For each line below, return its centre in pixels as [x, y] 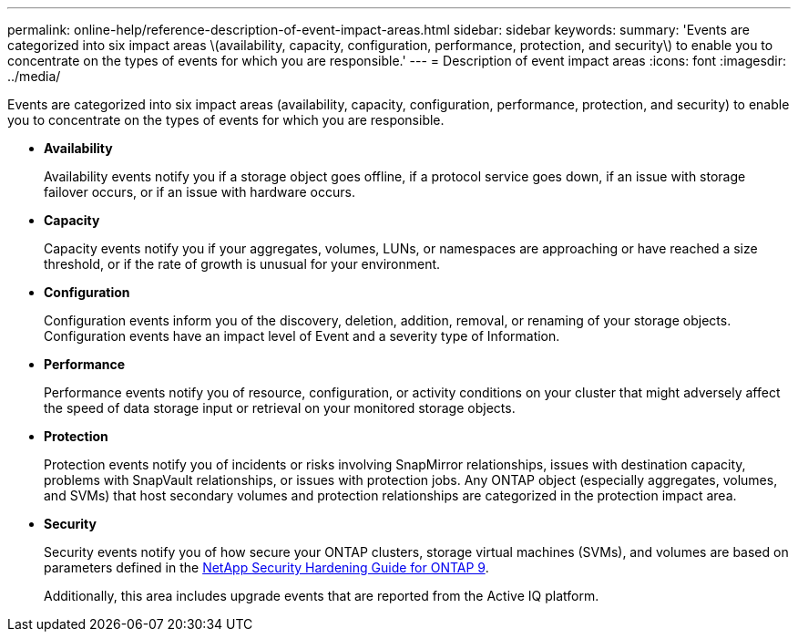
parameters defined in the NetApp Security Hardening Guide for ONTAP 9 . [266, 567]
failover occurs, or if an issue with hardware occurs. [199, 192]
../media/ [34, 76]
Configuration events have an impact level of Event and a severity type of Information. [302, 336]
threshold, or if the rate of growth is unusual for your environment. [242, 264]
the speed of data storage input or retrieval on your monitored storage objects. [280, 408]
